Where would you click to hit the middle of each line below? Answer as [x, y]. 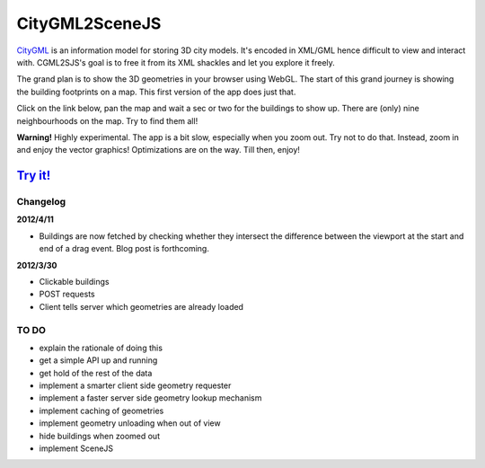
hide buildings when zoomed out [100, 436]
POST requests [67, 294]
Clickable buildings [74, 282]
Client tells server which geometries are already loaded [141, 306]
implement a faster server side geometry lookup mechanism [150, 398]
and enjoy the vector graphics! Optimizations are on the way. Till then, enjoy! [159, 150]
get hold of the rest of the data [96, 373]
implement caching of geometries [101, 411]
